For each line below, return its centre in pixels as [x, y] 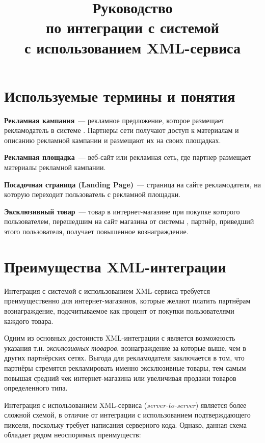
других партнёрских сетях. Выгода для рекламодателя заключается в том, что [124, 358]
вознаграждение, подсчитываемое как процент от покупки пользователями [119, 310]
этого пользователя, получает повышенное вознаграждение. [96, 231]
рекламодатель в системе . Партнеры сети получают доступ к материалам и [122, 130]
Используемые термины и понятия [120, 95]
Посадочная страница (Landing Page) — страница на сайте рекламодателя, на [132, 184]
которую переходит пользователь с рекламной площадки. [92, 194]
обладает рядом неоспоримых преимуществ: [73, 435]
